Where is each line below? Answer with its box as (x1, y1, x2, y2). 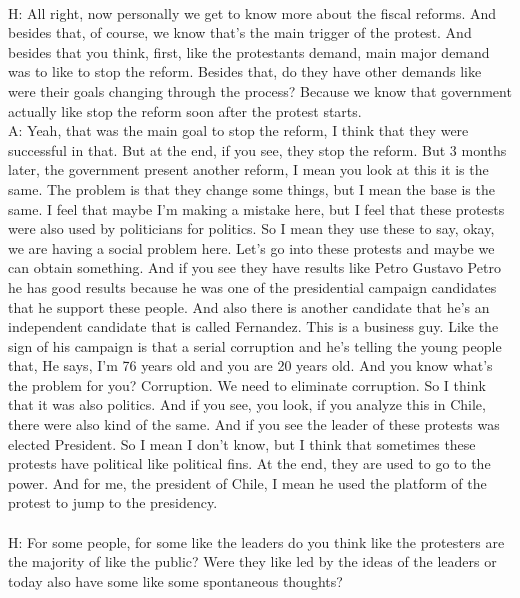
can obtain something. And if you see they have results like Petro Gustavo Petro (8, 257, 501, 278)
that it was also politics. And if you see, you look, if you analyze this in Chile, (8, 394, 486, 415)
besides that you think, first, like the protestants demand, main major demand (8, 41, 490, 62)
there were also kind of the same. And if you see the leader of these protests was (8, 414, 500, 435)
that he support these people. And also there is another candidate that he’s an (8, 296, 490, 317)
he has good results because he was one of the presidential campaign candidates (8, 276, 497, 297)
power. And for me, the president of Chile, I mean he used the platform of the (8, 472, 487, 493)
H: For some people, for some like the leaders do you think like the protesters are (8, 531, 505, 552)
